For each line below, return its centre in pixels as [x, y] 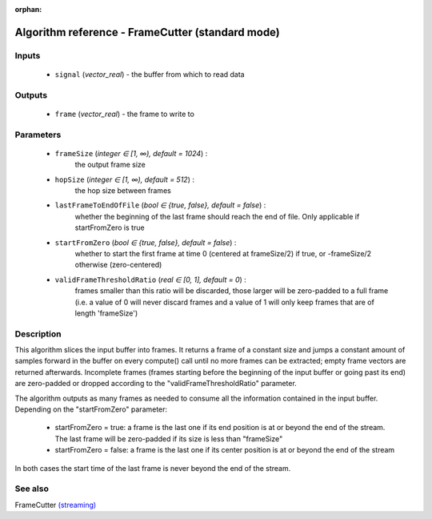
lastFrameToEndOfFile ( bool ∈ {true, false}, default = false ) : [160, 205]
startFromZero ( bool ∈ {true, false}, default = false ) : [146, 242]
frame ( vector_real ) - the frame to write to [125, 114]
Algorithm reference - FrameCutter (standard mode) [147, 32]
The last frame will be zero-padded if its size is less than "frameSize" [169, 439]
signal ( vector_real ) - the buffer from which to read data [150, 74]
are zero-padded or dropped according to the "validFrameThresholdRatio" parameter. [156, 384]
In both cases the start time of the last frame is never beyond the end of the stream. [153, 468]
